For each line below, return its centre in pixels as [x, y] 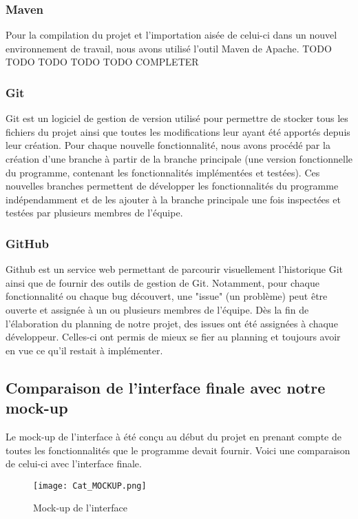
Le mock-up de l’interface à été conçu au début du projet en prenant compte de [173, 436]
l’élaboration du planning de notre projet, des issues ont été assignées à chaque [172, 323]
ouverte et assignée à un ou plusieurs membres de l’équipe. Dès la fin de [157, 309]
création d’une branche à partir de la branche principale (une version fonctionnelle [179, 159]
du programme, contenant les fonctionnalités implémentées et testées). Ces [163, 172]
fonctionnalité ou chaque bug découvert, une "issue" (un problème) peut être [167, 296]
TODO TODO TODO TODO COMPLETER [102, 62]
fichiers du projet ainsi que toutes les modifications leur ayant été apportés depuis [178, 131]
